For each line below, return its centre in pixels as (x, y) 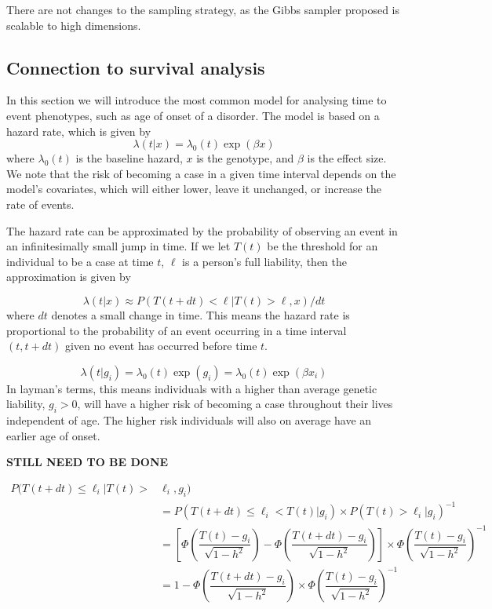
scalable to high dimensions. (74, 25)
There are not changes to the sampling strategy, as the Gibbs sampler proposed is (203, 9)
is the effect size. (347, 158)
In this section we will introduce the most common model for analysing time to (197, 100)
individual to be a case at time (80, 261)
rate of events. (40, 204)
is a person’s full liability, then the (264, 261)
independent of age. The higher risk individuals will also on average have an (189, 420)
